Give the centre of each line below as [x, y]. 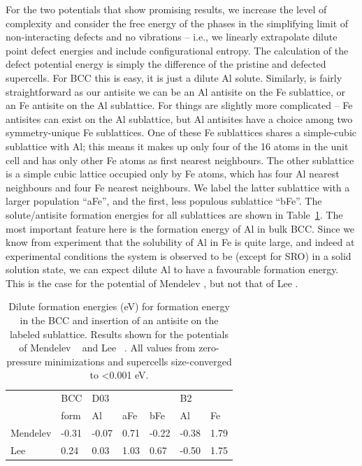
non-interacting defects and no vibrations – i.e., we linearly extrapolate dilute [172, 37]
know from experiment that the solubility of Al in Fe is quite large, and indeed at [180, 242]
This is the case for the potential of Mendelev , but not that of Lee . [152, 283]
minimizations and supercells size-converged [138, 361]
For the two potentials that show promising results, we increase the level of [166, 9]
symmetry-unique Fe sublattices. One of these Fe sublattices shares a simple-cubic [181, 132]
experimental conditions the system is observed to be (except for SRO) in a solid [179, 255]
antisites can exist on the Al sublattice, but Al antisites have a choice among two [179, 118]
